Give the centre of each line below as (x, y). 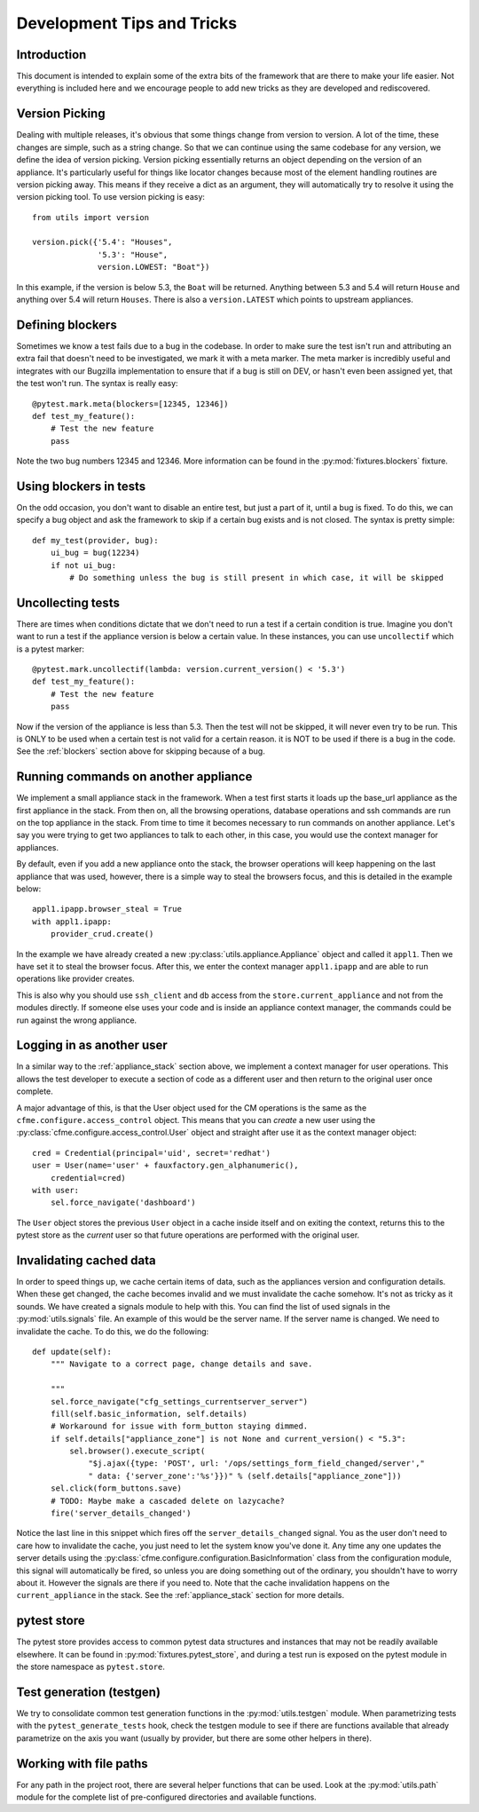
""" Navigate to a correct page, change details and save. (181, 1364)
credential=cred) (88, 1178)
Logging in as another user (92, 1045)
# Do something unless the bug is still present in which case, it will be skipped (256, 578)
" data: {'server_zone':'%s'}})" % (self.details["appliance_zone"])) (245, 1476)
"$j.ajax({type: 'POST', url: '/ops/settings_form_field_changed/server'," (257, 1464)
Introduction (51, 55)
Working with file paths (82, 1764)
